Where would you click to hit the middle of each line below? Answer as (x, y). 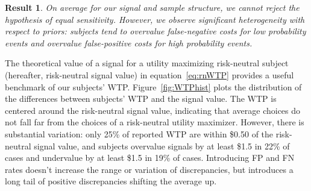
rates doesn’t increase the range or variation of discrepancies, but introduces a (149, 169)
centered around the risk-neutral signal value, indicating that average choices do (153, 110)
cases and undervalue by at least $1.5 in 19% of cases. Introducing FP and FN (150, 158)
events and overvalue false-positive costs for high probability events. (129, 42)
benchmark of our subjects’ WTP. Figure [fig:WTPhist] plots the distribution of (153, 86)
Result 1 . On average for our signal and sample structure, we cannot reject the (152, 7)
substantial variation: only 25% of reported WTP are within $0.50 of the (139, 133)
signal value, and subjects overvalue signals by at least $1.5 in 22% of (162, 146)
